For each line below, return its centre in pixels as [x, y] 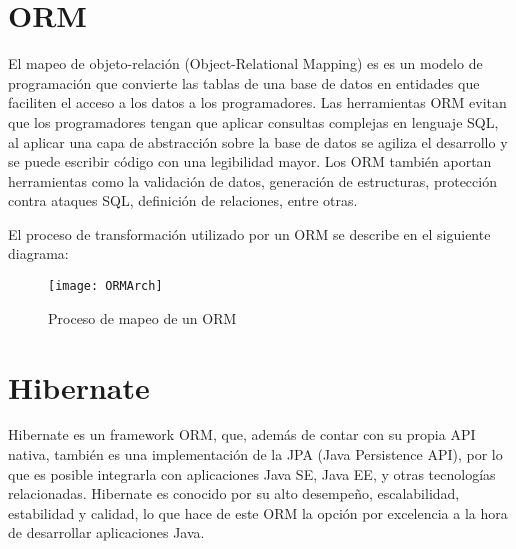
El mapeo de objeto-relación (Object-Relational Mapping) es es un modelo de [245, 63]
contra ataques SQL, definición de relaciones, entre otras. [183, 200]
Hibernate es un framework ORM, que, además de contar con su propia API [242, 434]
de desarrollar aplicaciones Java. [106, 532]
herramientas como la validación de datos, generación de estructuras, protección [252, 180]
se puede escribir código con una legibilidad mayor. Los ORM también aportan [250, 161]
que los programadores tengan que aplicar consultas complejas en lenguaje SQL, [253, 121]
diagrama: [38, 253]
